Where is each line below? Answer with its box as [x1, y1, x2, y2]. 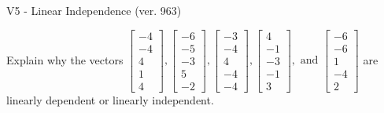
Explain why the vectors [6, 51, 124, 67]
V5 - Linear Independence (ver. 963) [6, 2, 182, 18]
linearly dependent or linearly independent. [6, 91, 214, 108]
